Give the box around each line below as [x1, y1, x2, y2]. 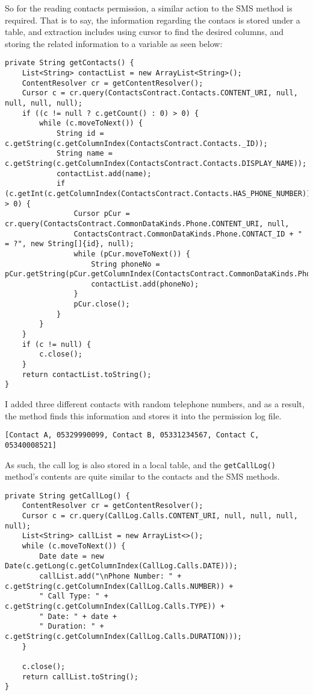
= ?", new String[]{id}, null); [5, 240, 134, 249]
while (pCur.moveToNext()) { [73, 249, 190, 258]
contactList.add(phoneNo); [91, 279, 199, 288]
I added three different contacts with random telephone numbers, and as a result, [5, 398, 305, 410]
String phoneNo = [91, 259, 160, 268]
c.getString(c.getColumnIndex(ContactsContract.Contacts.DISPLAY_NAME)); [5, 159, 307, 168]
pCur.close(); [73, 300, 130, 309]
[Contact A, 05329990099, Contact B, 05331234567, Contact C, [5, 431, 259, 440]
